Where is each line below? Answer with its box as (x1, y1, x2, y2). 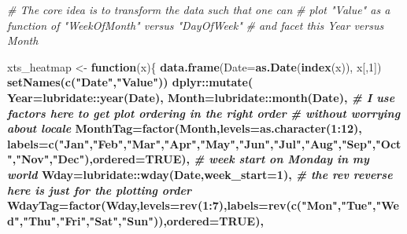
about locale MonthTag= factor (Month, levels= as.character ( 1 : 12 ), (7, 120, 362, 137)
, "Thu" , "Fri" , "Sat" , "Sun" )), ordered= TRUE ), (19, 212, 264, 229)
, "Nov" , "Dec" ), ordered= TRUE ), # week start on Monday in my (12, 151, 369, 167)
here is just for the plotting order (7, 181, 192, 198)
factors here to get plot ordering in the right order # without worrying (7, 104, 401, 121)
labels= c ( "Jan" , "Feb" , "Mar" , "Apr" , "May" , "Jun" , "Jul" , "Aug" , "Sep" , (7, 135, 376, 152)
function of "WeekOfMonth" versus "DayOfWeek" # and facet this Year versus (7, 16, 384, 33)
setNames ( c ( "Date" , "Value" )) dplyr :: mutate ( (7, 74, 253, 90)
